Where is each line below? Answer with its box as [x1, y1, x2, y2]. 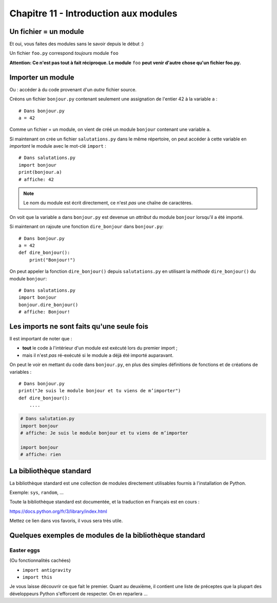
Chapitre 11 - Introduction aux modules [9, 8, 177, 19]
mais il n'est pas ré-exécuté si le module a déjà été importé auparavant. [22, 352, 174, 358]
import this [22, 574, 52, 580]
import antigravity [22, 567, 71, 573]
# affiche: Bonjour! [18, 309, 70, 315]
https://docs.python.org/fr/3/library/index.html [9, 508, 107, 514]
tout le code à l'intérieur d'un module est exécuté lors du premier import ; [22, 345, 178, 351]
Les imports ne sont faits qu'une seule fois [9, 322, 149, 331]
